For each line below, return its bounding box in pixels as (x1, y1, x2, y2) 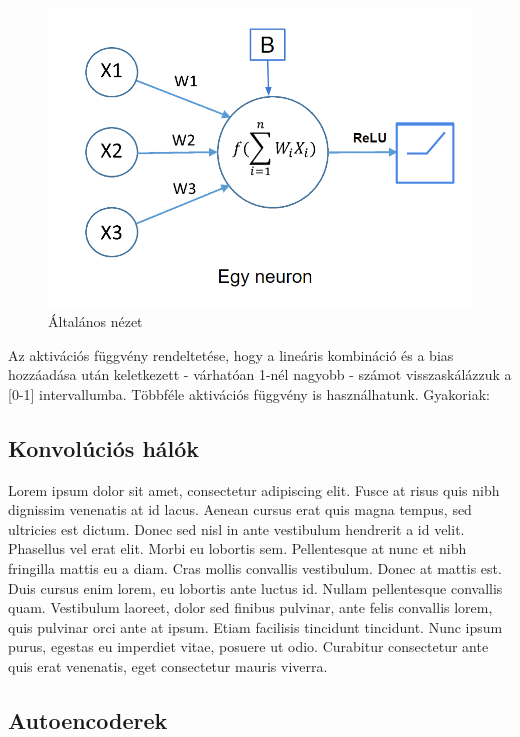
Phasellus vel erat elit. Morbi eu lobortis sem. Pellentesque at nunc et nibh (8, 538, 467, 559)
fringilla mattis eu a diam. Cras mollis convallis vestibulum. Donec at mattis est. (8, 557, 502, 578)
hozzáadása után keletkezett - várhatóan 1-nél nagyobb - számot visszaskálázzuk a (8, 364, 512, 385)
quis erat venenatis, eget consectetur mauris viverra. (8, 655, 328, 676)
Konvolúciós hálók (8, 432, 200, 463)
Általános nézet (48, 311, 143, 331)
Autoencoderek (8, 704, 168, 735)
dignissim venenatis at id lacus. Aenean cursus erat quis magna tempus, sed (8, 499, 472, 520)
